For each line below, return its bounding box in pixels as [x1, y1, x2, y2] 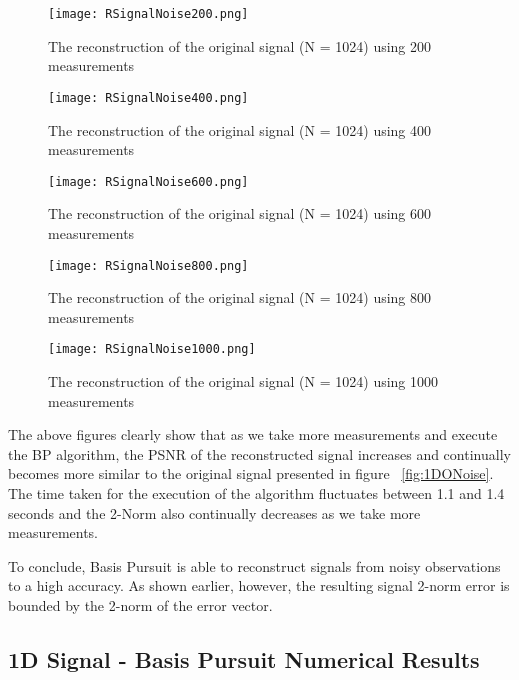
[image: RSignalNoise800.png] [48, 258, 249, 273]
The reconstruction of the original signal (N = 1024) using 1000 [48, 371, 439, 392]
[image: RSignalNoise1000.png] [48, 342, 256, 357]
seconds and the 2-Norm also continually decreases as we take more [8, 502, 421, 523]
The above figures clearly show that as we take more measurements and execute [8, 424, 498, 445]
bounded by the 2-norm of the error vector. [8, 594, 273, 615]
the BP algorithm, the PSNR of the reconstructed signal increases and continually [8, 443, 511, 464]
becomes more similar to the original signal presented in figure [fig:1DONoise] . [8, 463, 494, 484]
